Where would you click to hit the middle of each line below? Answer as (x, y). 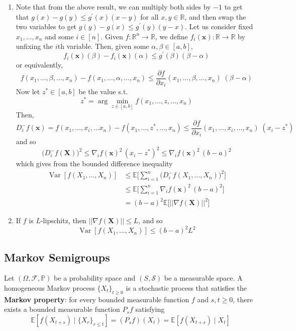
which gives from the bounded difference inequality (94, 163)
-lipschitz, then (63, 220)
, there (243, 299)
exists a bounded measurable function (62, 309)
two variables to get (46, 26)
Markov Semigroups (57, 257)
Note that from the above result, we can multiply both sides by (113, 7)
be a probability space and (95, 278)
